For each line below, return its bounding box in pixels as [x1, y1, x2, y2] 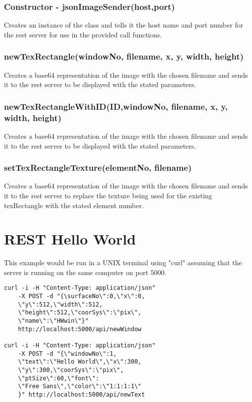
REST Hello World [4, 229, 136, 249]
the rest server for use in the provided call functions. [4, 29, 162, 39]
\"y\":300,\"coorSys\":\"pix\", [18, 367, 124, 374]
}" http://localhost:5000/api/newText [18, 391, 145, 398]
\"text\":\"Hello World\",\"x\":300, [18, 358, 142, 366]
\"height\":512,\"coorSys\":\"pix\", [18, 309, 142, 316]
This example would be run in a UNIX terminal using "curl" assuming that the [4, 257, 242, 268]
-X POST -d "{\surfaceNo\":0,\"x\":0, [18, 293, 145, 300]
